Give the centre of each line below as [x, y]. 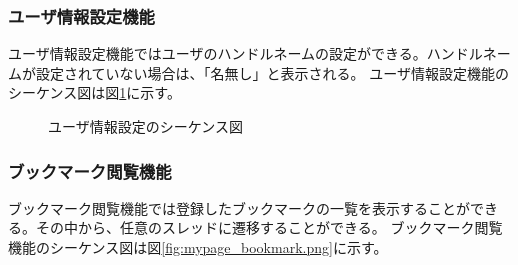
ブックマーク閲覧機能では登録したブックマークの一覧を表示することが [239, 207]
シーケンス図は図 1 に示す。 [94, 92]
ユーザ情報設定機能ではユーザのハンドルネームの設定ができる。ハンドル [245, 53]
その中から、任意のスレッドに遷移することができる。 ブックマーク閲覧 [269, 227]
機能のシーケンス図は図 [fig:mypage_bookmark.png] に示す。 [198, 247]
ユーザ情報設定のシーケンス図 [146, 126]
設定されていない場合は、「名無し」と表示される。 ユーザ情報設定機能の [272, 72]
